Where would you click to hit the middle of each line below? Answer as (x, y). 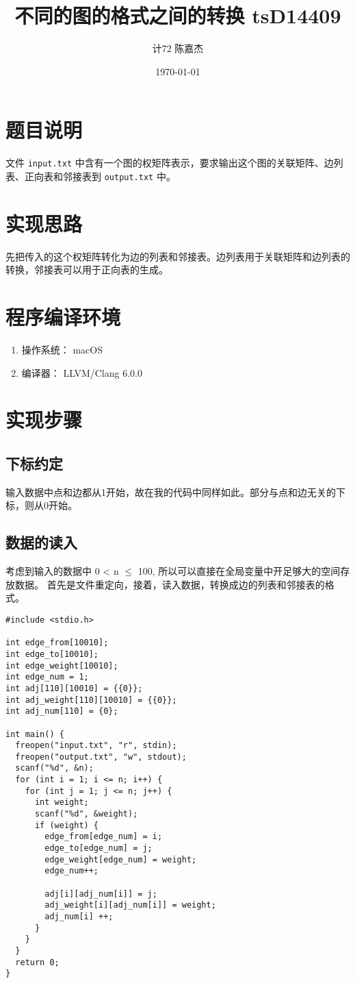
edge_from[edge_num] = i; (104, 837)
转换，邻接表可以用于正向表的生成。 (87, 270)
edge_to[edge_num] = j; (98, 848)
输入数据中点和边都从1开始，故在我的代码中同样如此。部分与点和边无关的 (171, 491)
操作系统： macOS (62, 349)
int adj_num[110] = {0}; (62, 711)
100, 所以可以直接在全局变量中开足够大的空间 (239, 571)
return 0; (37, 962)
